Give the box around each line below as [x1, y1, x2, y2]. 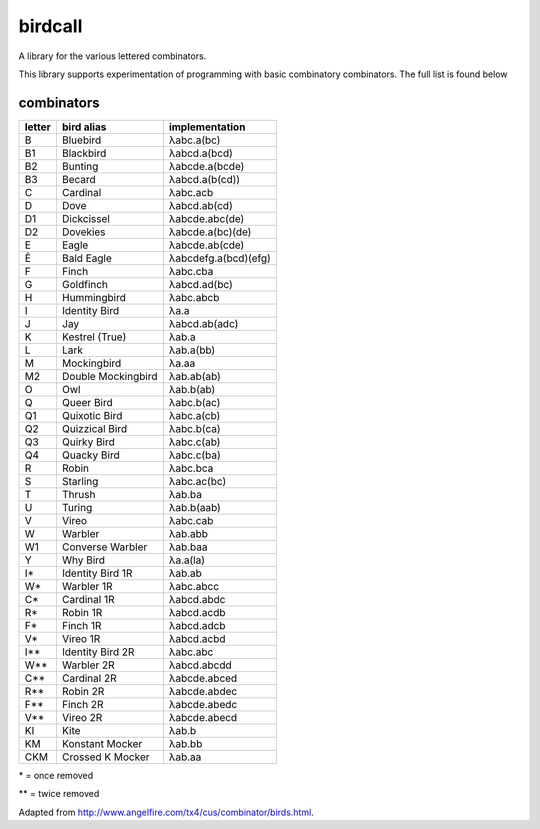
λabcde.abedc [168, 697, 238, 711]
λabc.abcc [168, 579, 220, 593]
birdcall [18, 15, 83, 37]
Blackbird [61, 146, 107, 160]
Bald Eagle [61, 251, 112, 265]
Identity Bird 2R [61, 645, 135, 659]
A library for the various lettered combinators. [18, 50, 207, 62]
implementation [168, 120, 246, 134]
